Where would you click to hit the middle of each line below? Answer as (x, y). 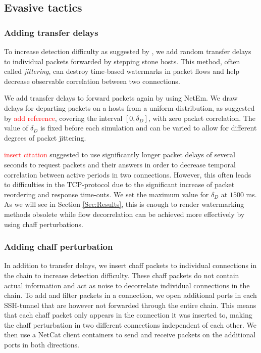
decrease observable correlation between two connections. (92, 81)
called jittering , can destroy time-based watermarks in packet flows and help (122, 71)
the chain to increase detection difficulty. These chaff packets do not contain (122, 275)
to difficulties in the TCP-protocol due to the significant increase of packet (119, 184)
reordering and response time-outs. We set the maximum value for (107, 194)
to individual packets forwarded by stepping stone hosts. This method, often (122, 61)
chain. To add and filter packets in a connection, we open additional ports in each (130, 295)
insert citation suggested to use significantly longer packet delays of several (120, 155)
